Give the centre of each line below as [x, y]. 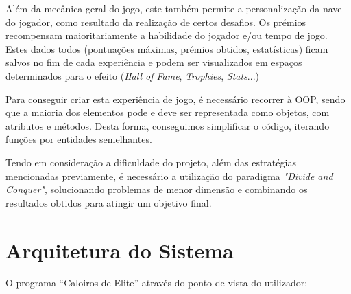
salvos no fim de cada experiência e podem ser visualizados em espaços [154, 62]
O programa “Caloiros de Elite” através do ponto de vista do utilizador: [157, 283]
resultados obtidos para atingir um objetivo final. [109, 202]
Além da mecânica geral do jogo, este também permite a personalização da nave [174, 8]
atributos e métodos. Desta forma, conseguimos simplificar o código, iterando [168, 125]
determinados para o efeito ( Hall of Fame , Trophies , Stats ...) [132, 75]
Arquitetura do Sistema [120, 250]
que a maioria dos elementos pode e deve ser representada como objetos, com [168, 112]
